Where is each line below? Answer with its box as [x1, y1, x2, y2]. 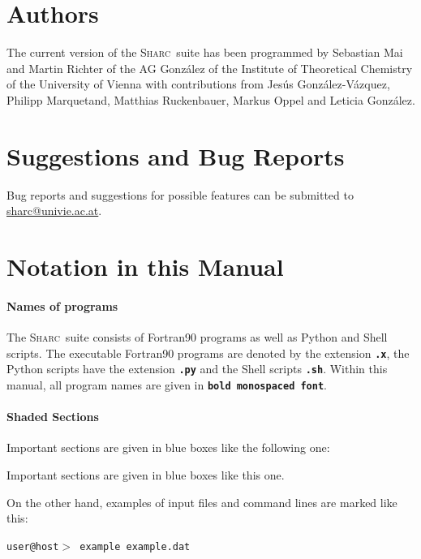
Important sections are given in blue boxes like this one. [6, 466, 285, 483]
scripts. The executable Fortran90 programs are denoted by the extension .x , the [6, 344, 410, 361]
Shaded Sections [6, 408, 99, 425]
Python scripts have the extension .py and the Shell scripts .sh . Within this [6, 360, 388, 377]
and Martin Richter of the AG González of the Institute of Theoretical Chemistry [6, 59, 413, 76]
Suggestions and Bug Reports [6, 139, 345, 172]
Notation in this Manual [6, 250, 284, 282]
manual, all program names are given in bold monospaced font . [6, 376, 328, 393]
